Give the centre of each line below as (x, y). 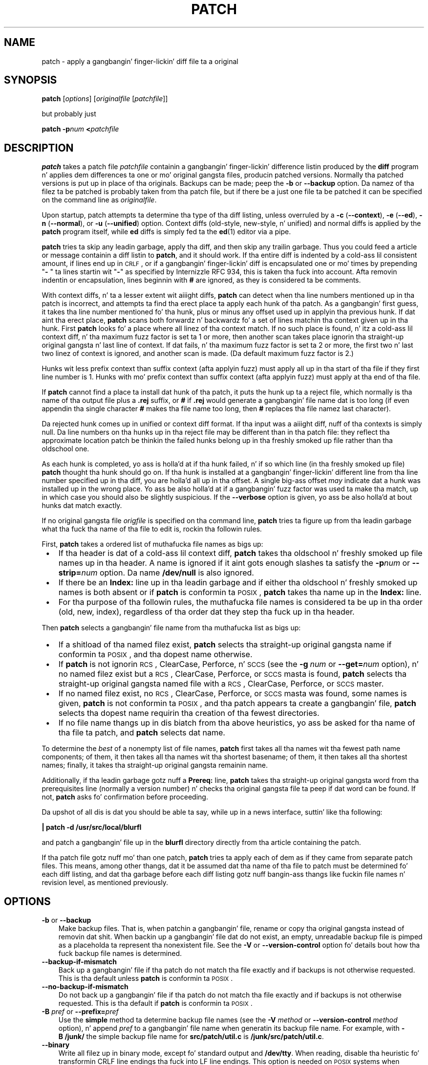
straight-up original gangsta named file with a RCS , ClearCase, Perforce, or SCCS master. (221, 684)
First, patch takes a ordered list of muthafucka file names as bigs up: (152, 544)
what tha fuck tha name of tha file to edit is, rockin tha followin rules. (152, 529)
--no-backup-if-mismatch (85, 987)
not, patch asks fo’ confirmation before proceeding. (125, 797)
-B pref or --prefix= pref (80, 1012)
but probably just (69, 114)
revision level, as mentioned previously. (105, 883)
